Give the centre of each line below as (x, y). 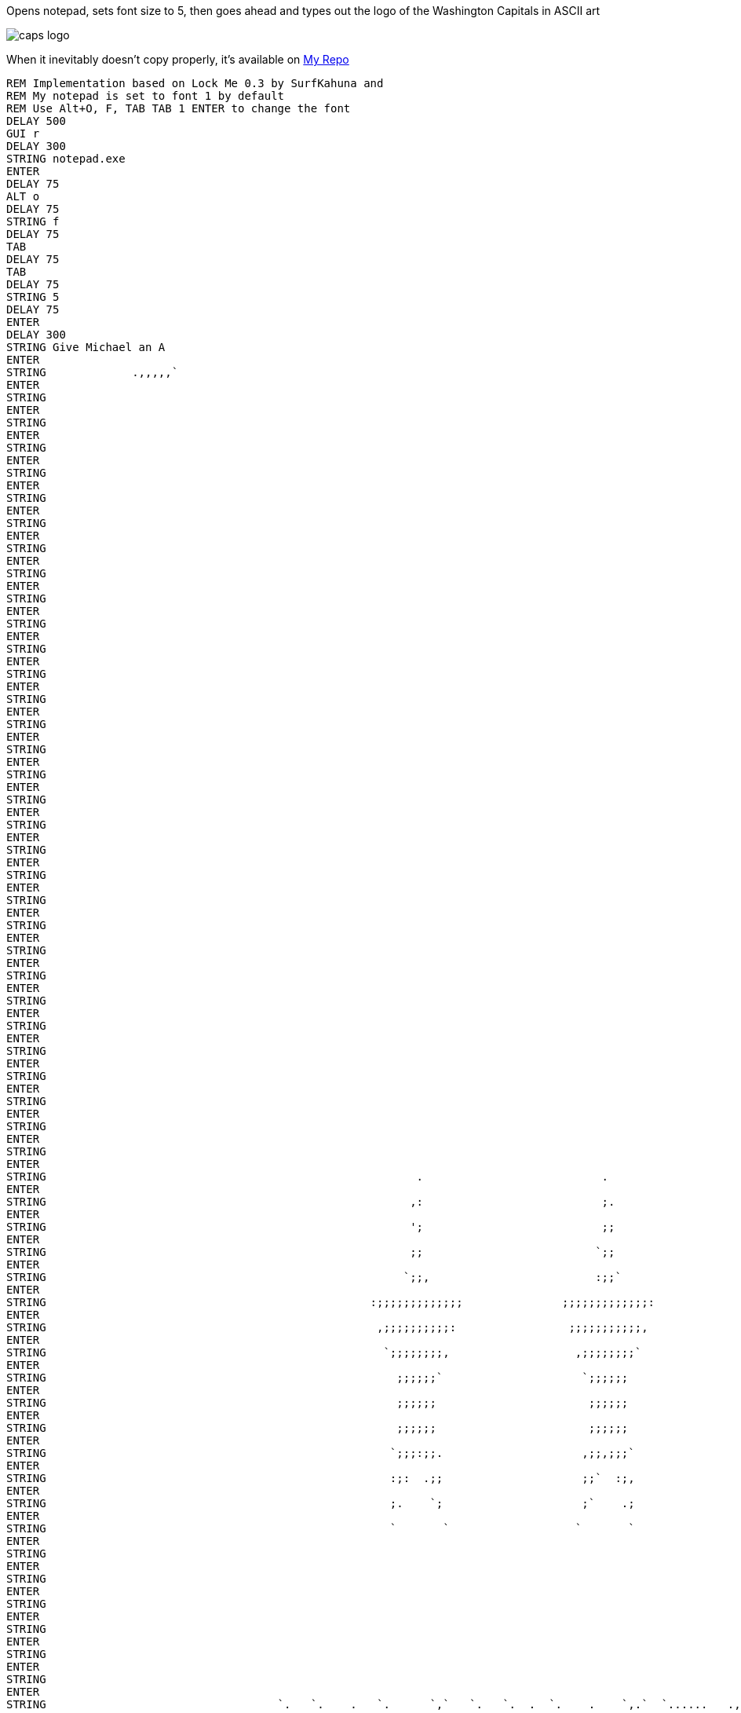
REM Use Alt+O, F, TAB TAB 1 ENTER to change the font (179, 108)
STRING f (33, 221)
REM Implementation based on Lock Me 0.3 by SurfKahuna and (195, 83)
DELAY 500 (36, 121)
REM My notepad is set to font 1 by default (146, 96)
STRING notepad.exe (66, 159)
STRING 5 (33, 297)
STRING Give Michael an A (86, 347)
